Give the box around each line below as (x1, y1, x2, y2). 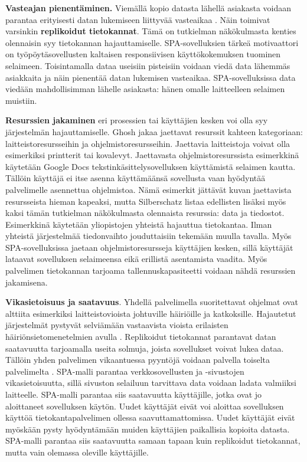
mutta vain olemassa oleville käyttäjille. (5, 445, 149, 458)
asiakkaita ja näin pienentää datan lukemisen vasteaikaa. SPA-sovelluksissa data (5, 71, 296, 83)
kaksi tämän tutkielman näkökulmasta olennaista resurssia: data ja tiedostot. (5, 207, 285, 219)
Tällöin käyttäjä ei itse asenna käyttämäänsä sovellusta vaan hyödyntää (5, 172, 266, 184)
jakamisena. (5, 276, 48, 288)
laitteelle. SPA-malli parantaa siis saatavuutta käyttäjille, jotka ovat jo (5, 388, 262, 400)
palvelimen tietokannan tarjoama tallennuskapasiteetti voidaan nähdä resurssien (5, 264, 296, 277)
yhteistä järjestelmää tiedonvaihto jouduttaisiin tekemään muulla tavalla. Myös (5, 230, 292, 242)
